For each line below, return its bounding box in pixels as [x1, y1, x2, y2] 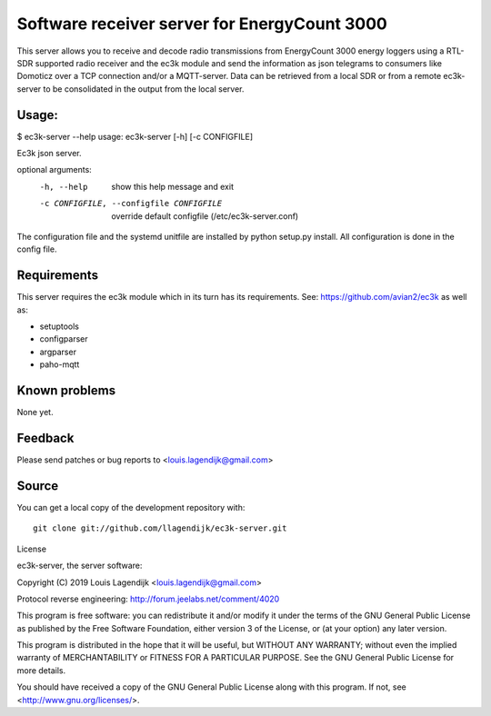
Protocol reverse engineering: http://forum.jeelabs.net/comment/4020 [16, 593, 280, 604]
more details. [16, 664, 66, 676]
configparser [39, 333, 88, 344]
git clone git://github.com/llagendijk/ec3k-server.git [33, 523, 287, 533]
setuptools [39, 321, 79, 332]
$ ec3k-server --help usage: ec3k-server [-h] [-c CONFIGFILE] [16, 131, 254, 142]
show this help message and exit [111, 181, 234, 192]
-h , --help [39, 182, 88, 192]
